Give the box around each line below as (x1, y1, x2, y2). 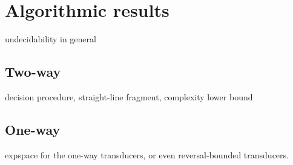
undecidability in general (5, 33, 96, 45)
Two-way (5, 62, 61, 81)
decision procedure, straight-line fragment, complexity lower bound (5, 90, 253, 103)
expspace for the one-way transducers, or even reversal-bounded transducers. (5, 148, 289, 161)
